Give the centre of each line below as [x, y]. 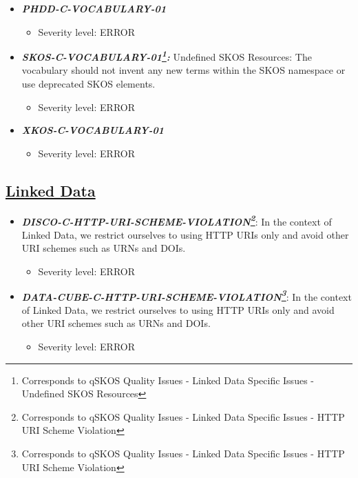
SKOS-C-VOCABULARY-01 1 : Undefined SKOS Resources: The [167, 56]
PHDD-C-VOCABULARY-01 [94, 8]
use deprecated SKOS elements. [88, 84]
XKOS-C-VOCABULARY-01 [93, 130]
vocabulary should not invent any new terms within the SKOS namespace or [183, 70]
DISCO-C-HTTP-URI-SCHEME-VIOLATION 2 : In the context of [177, 220]
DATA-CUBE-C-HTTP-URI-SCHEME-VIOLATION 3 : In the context [187, 295]
